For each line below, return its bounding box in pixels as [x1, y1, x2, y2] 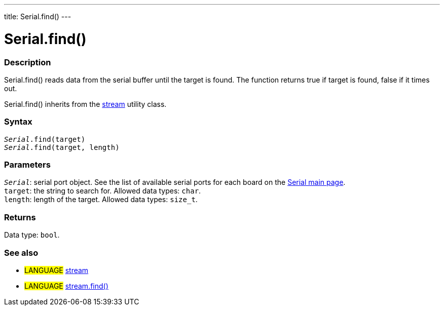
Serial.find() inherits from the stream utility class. [4, 99, 167, 108]
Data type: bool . [4, 230, 60, 240]
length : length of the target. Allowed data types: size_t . [4, 195, 198, 204]
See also [4, 247, 39, 258]
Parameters [4, 160, 51, 170]
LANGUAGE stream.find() [24, 281, 108, 290]
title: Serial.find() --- [4, 12, 71, 21]
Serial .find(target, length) [4, 143, 120, 151]
